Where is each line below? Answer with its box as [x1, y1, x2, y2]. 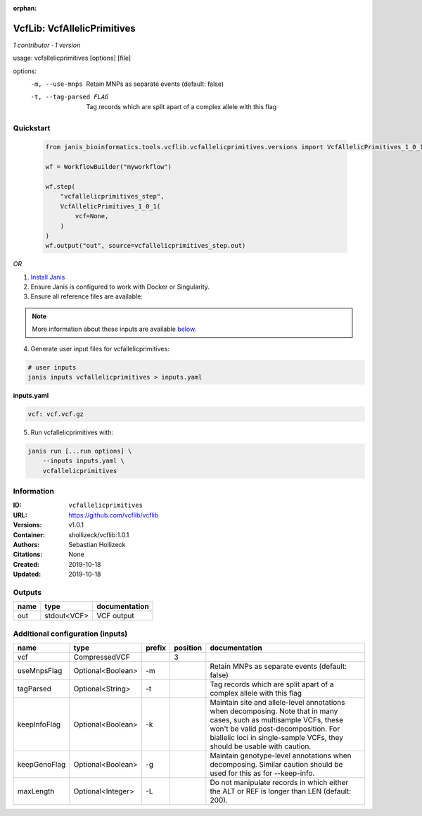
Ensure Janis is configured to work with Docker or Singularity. [30, 282, 210, 291]
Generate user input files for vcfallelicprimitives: [30, 344, 170, 353]
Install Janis [30, 272, 65, 281]
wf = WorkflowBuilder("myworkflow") [45, 163, 172, 171]
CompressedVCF [73, 652, 130, 662]
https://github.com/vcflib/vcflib [68, 510, 159, 519]
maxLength [17, 786, 55, 796]
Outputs [13, 587, 42, 597]
